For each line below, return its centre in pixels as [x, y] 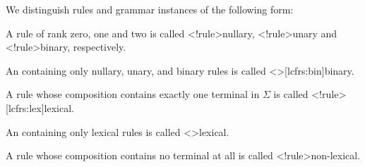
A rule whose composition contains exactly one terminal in [133, 94]
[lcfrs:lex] [25, 107]
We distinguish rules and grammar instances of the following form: [150, 9]
